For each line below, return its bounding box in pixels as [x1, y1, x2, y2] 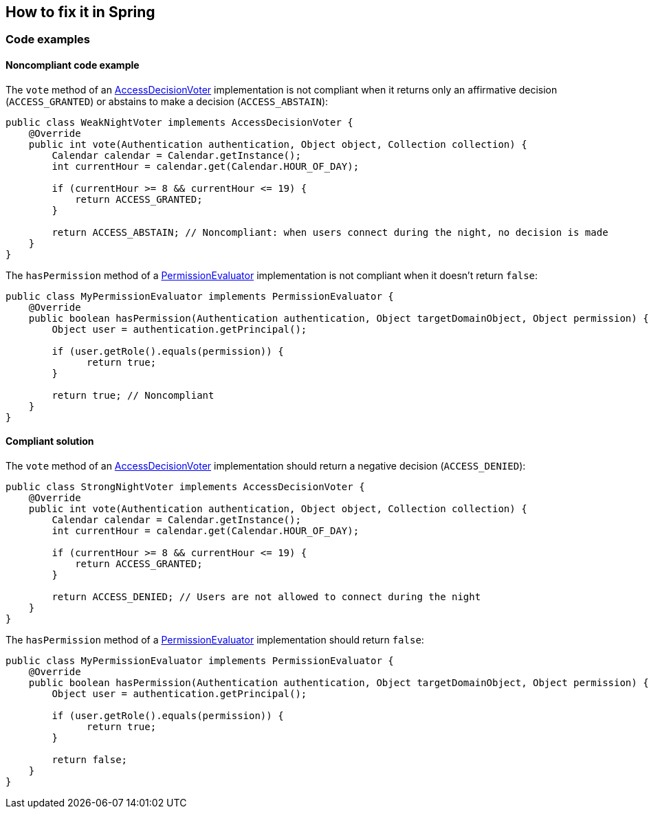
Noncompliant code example [5, 59, 140, 71]
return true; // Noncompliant [52, 389, 214, 401]
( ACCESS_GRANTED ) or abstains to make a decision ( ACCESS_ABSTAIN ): [5, 95, 329, 107]
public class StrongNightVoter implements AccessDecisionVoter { [5, 481, 365, 492]
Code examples [5, 32, 91, 47]
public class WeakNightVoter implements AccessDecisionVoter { [5, 116, 353, 128]
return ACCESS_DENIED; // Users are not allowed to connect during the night [52, 591, 481, 602]
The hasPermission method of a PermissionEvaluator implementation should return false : [5, 633, 424, 646]
